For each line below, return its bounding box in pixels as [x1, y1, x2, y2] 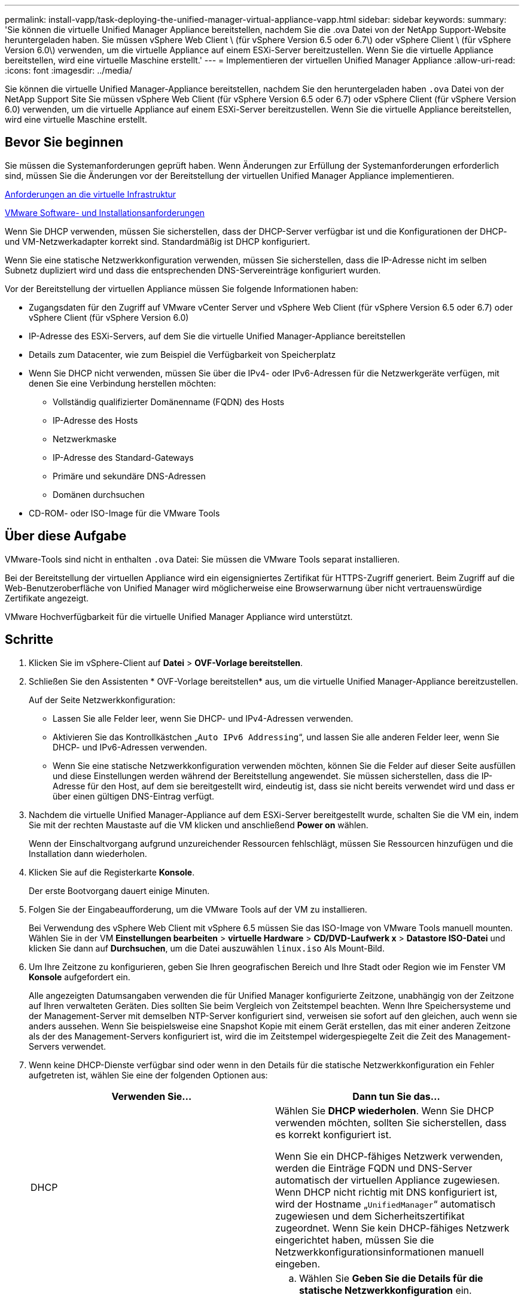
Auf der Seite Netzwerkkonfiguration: [29, 694, 175, 705]
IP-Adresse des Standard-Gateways [53, 452, 194, 463]
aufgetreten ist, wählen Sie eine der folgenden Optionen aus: [29, 1069, 268, 1080]
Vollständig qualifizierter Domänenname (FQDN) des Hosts [53, 396, 285, 407]
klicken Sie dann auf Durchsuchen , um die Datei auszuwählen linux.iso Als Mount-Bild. [29, 943, 385, 953]
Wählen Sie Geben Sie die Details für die [299, 1272, 483, 1284]
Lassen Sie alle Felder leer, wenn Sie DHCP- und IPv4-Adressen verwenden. [53, 713, 354, 724]
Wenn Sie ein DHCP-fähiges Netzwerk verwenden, [275, 1150, 503, 1162]
